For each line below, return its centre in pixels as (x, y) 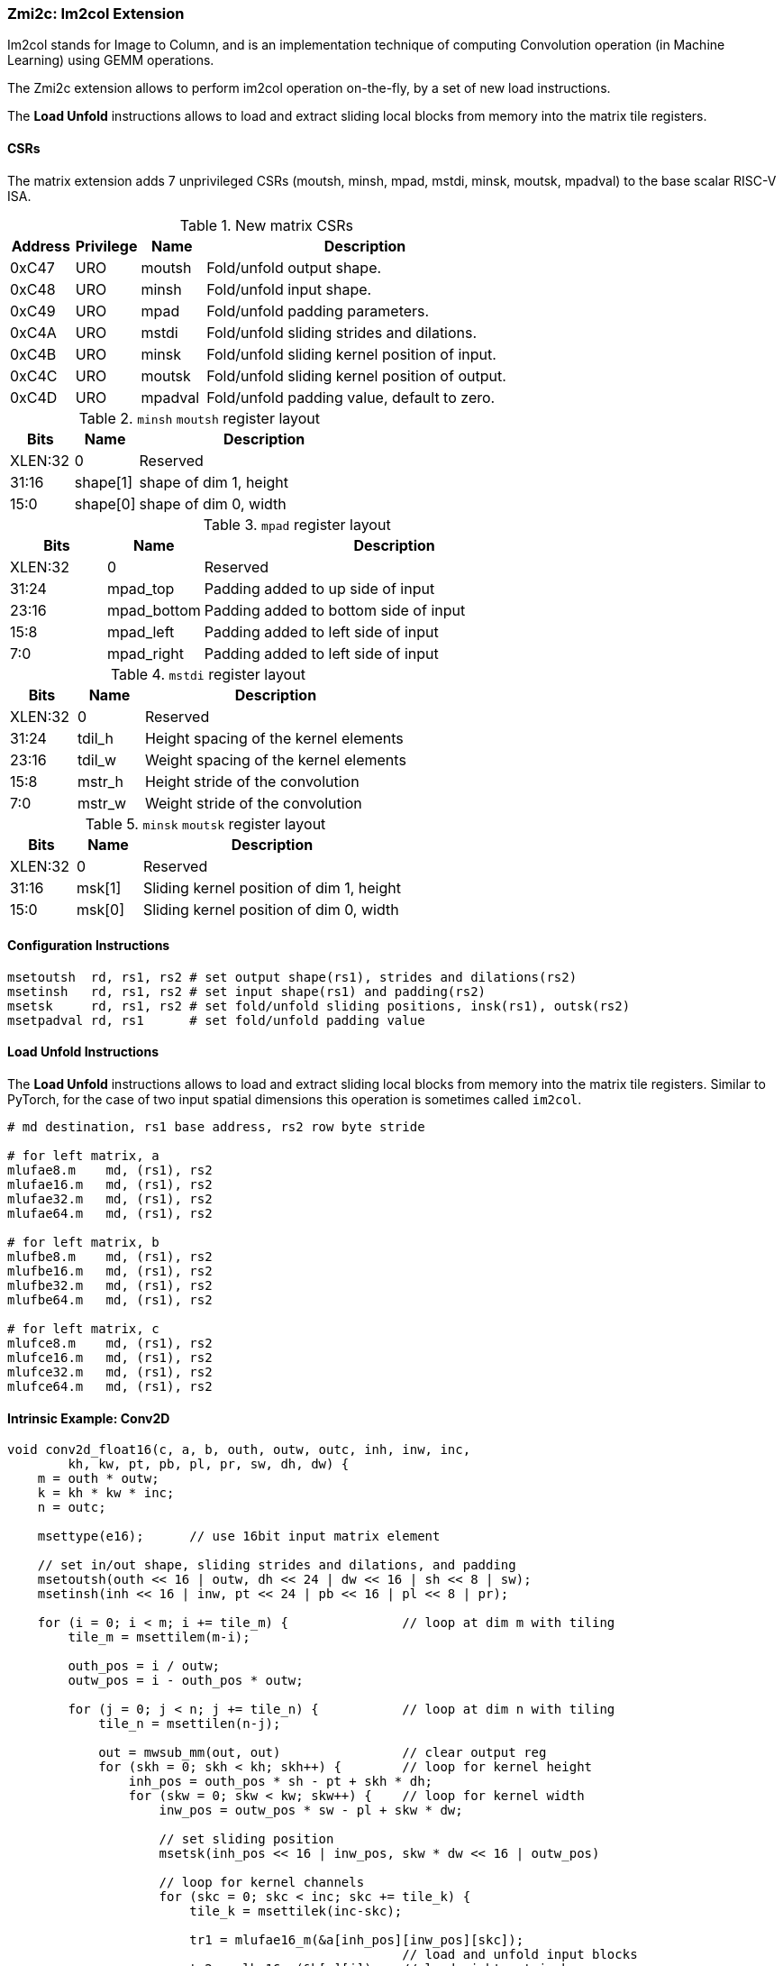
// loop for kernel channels (262, 1883)
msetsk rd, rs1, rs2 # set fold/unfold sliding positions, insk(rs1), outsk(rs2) (319, 1006)
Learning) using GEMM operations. (111, 60)
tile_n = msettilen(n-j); (190, 1724)
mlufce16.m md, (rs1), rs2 (110, 1358)
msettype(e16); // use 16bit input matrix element (239, 1536)
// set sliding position (246, 1839)
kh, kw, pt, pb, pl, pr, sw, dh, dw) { (209, 1464)
